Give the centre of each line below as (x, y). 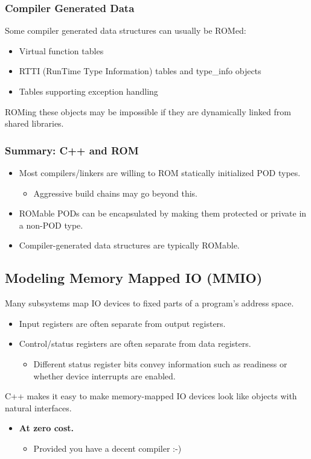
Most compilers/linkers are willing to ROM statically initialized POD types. (160, 173)
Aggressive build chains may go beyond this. (115, 193)
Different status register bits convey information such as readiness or (160, 363)
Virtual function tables (61, 50)
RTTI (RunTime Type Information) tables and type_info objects (140, 71)
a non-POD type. (51, 225)
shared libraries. (34, 123)
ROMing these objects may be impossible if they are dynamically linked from (148, 111)
